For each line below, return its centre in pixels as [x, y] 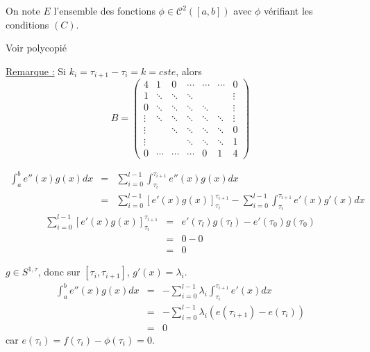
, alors [189, 71]
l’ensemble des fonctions [104, 10]
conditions [27, 24]
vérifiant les [288, 10]
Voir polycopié [36, 48]
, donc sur [59, 272]
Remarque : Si [36, 71]
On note [23, 10]
